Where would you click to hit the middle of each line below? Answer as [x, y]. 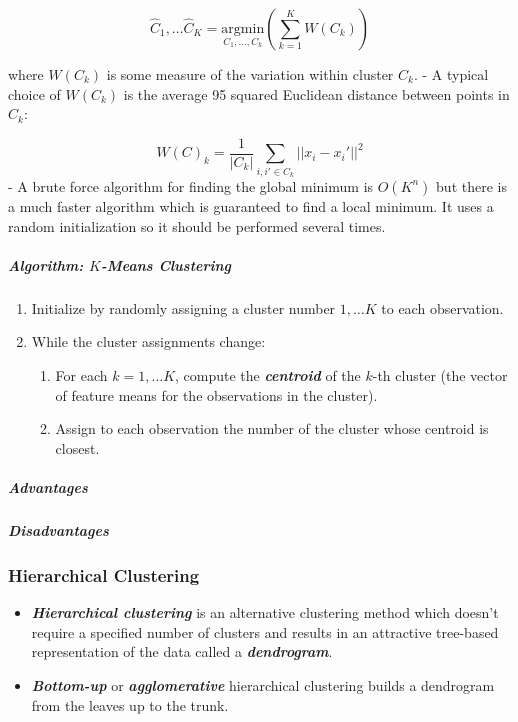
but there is [471, 185]
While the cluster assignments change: [148, 341]
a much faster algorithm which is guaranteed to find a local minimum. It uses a [251, 205]
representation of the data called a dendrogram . [182, 651]
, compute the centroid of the [268, 374]
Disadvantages [58, 529]
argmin [243, 29]
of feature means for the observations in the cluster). [216, 394]
